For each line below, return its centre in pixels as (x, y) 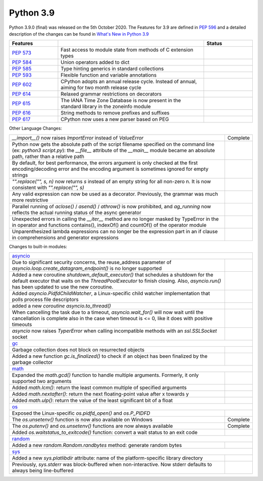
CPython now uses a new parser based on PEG (115, 120)
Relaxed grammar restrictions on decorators (111, 94)
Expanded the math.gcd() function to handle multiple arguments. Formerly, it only (105, 375)
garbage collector (32, 362)
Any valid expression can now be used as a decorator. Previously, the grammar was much (115, 194)
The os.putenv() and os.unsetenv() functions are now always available (92, 426)
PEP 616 (21, 113)
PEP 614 (21, 94)
